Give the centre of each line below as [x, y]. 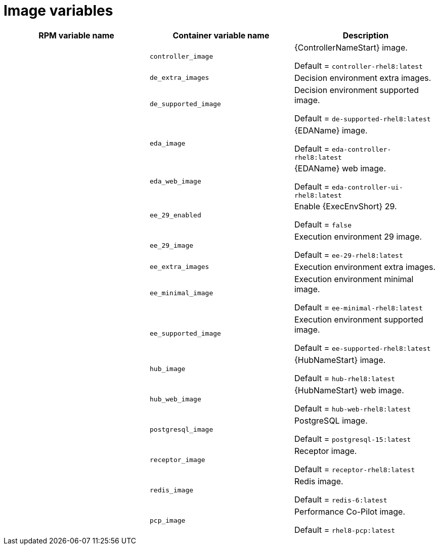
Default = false [323, 224]
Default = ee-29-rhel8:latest [348, 255]
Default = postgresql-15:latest [353, 439]
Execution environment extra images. [365, 267]
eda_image [167, 143]
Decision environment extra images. [363, 78]
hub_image [167, 369]
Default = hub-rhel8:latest [345, 378]
